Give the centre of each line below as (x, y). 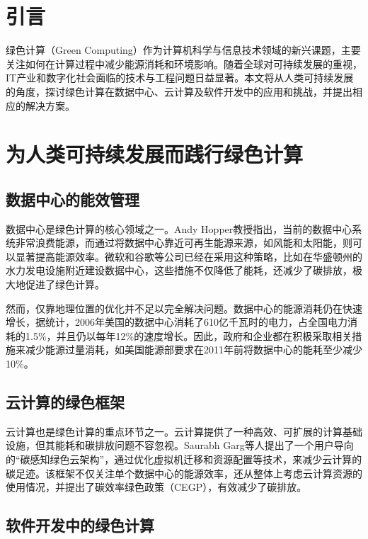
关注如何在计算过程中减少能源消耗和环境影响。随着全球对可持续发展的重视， (184, 63)
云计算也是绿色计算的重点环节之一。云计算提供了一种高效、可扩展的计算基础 (184, 431)
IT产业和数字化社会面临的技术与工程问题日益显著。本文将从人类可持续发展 (180, 78)
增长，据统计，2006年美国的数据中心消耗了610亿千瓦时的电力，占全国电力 (177, 322)
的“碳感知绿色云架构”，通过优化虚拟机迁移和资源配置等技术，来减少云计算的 (184, 459)
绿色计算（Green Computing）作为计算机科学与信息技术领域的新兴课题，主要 (183, 50)
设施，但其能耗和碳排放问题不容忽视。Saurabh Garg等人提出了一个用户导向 (180, 445)
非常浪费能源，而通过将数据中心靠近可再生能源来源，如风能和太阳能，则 (184, 243)
